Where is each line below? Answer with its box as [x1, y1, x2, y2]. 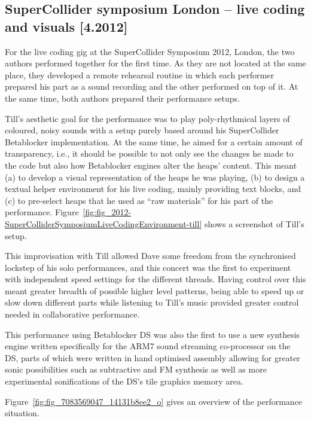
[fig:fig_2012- [83, 206, 132, 218]
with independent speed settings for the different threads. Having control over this [5, 273, 306, 285]
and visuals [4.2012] [5, 17, 128, 35]
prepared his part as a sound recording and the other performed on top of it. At [5, 80, 298, 93]
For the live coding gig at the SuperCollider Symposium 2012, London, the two [5, 45, 295, 57]
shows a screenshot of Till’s [204, 217, 304, 230]
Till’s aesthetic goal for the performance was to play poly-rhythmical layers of [5, 112, 290, 124]
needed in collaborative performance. [5, 308, 140, 321]
